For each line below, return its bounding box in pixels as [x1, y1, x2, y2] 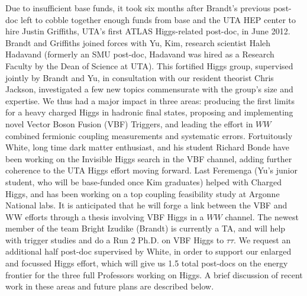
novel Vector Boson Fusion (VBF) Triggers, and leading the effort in [5, 117, 253, 130]
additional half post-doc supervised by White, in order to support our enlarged [5, 245, 292, 258]
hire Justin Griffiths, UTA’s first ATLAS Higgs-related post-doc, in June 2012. [5, 25, 290, 37]
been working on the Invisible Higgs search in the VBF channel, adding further [5, 152, 292, 165]
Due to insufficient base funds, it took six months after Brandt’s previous [5, 2, 271, 14]
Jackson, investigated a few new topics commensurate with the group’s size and [5, 83, 293, 95]
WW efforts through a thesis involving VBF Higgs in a [5, 210, 204, 223]
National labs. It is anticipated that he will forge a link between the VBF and [5, 199, 287, 211]
